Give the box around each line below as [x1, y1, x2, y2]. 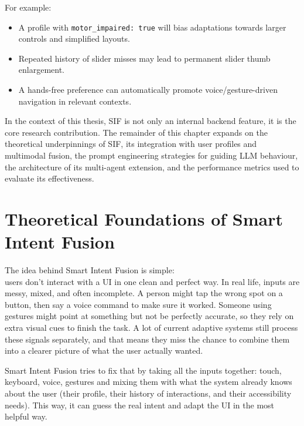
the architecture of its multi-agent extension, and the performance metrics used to [5, 160, 299, 173]
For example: [5, 1, 52, 13]
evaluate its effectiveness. [5, 172, 94, 185]
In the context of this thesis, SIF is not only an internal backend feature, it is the [5, 115, 296, 127]
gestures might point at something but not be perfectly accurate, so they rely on [5, 310, 294, 322]
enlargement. [18, 63, 65, 76]
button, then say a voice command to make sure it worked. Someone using [5, 298, 272, 310]
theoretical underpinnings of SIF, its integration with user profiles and [5, 137, 257, 150]
